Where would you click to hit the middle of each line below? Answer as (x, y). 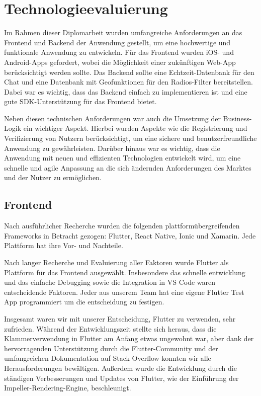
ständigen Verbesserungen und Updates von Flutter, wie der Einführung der (121, 378)
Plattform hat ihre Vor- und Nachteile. (64, 245)
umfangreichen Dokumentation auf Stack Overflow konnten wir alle (108, 358)
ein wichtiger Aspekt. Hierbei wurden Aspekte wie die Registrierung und (135, 128)
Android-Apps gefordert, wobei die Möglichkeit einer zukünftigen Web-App (120, 62)
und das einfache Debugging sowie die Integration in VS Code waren (110, 282)
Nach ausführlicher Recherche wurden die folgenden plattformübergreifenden (122, 226)
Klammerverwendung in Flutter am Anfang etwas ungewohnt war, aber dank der (129, 338)
